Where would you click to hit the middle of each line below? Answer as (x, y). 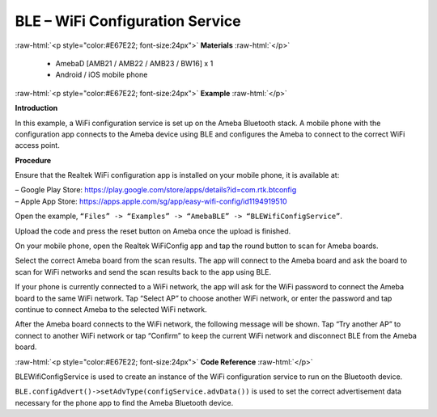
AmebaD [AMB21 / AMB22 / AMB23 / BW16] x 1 (134, 63)
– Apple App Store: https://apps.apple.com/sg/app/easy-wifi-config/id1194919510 (151, 201)
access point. (37, 145)
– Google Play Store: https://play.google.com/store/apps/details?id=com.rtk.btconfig (156, 190)
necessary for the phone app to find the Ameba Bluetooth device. (124, 402)
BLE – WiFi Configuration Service (128, 21)
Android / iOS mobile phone (102, 75)
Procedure (33, 160)
